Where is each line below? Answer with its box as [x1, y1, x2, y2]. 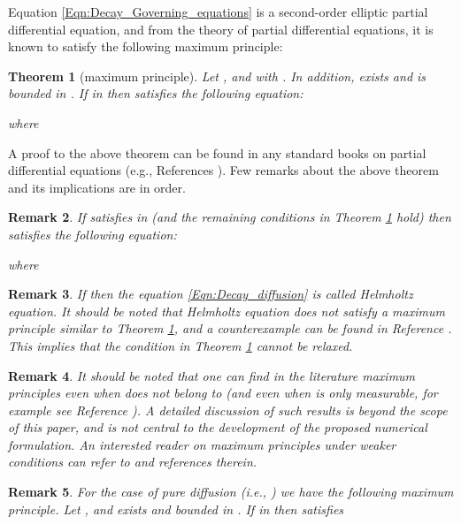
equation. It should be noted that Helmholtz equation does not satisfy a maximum [8, 301, 445, 320]
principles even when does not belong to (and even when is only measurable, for [8, 384, 438, 402]
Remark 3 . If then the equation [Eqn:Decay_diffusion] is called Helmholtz [8, 285, 413, 303]
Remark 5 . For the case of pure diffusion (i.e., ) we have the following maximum [8, 482, 454, 501]
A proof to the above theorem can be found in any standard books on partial [8, 143, 426, 162]
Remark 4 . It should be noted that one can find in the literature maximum [8, 366, 416, 384]
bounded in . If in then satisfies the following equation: [8, 84, 303, 103]
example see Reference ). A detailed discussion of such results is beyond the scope [8, 400, 448, 419]
